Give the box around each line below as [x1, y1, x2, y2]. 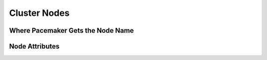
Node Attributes [9, 42, 60, 51]
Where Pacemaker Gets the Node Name [9, 26, 134, 35]
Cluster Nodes [9, 7, 70, 18]
